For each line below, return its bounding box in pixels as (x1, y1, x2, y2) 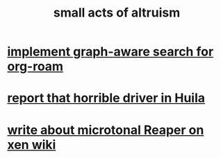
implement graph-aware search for (7, 44, 214, 60)
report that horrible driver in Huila (7, 90, 206, 106)
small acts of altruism (53, 5, 181, 21)
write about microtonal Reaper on (7, 122, 204, 138)
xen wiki (7, 137, 56, 152)
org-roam (7, 59, 64, 74)
